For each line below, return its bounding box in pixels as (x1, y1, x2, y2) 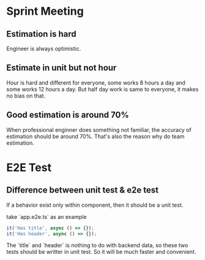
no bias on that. (6, 92, 46, 99)
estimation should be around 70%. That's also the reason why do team (6, 132, 185, 140)
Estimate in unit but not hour (6, 63, 117, 73)
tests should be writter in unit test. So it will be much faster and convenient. (6, 248, 196, 256)
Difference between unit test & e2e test (6, 185, 159, 196)
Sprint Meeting (6, 4, 84, 18)
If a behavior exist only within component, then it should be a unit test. (6, 201, 184, 208)
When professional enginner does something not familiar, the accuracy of (6, 126, 192, 133)
